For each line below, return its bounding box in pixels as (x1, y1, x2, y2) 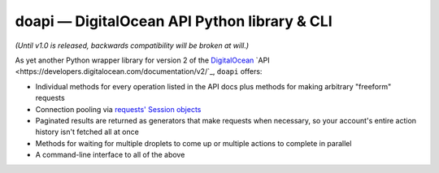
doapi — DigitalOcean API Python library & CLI (15, 12, 333, 30)
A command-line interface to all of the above (35, 150, 185, 160)
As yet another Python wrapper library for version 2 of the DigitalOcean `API (15, 55, 270, 65)
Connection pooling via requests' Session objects (35, 104, 202, 114)
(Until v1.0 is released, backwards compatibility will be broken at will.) (15, 41, 250, 50)
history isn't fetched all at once (35, 127, 140, 137)
